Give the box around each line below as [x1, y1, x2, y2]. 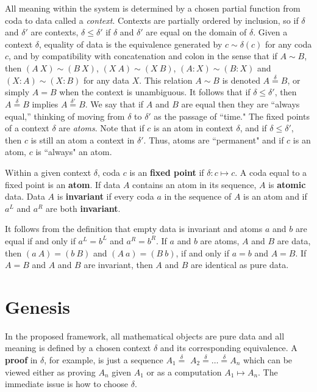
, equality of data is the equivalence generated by [39, 37, 223, 50]
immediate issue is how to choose [5, 377, 129, 390]
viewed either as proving [5, 365, 96, 378]
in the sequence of [164, 190, 232, 203]
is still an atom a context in [30, 133, 135, 146]
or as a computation [146, 365, 222, 378]
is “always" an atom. [35, 145, 112, 158]
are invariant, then [84, 258, 153, 271]
